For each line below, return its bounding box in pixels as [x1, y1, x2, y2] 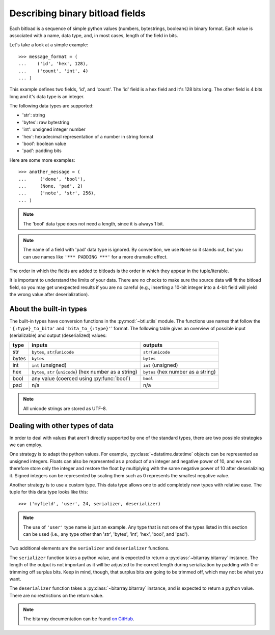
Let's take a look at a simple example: [9, 42, 89, 48]
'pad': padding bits [22, 148, 62, 154]
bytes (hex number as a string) [143, 368, 216, 376]
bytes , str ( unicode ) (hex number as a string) [31, 368, 137, 376]
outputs [143, 341, 163, 349]
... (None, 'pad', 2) [18, 183, 84, 189]
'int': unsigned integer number [22, 126, 86, 132]
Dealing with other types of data [9, 421, 114, 430]
